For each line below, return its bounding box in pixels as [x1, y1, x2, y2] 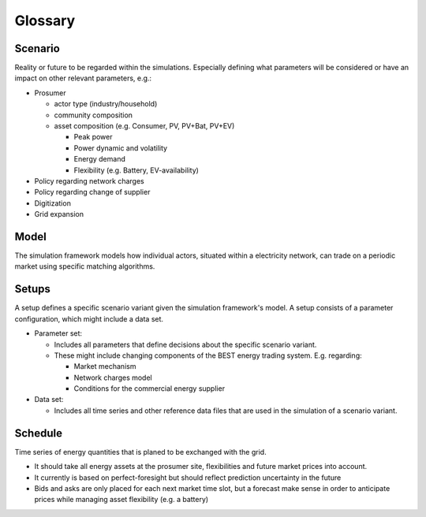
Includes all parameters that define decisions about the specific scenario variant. [54, 340, 317, 349]
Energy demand [73, 154, 125, 164]
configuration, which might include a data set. [14, 314, 164, 323]
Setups [14, 282, 51, 296]
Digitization [34, 198, 71, 208]
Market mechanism [73, 362, 136, 371]
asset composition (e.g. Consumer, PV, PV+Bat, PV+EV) [54, 121, 235, 131]
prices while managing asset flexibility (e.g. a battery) [34, 495, 209, 504]
